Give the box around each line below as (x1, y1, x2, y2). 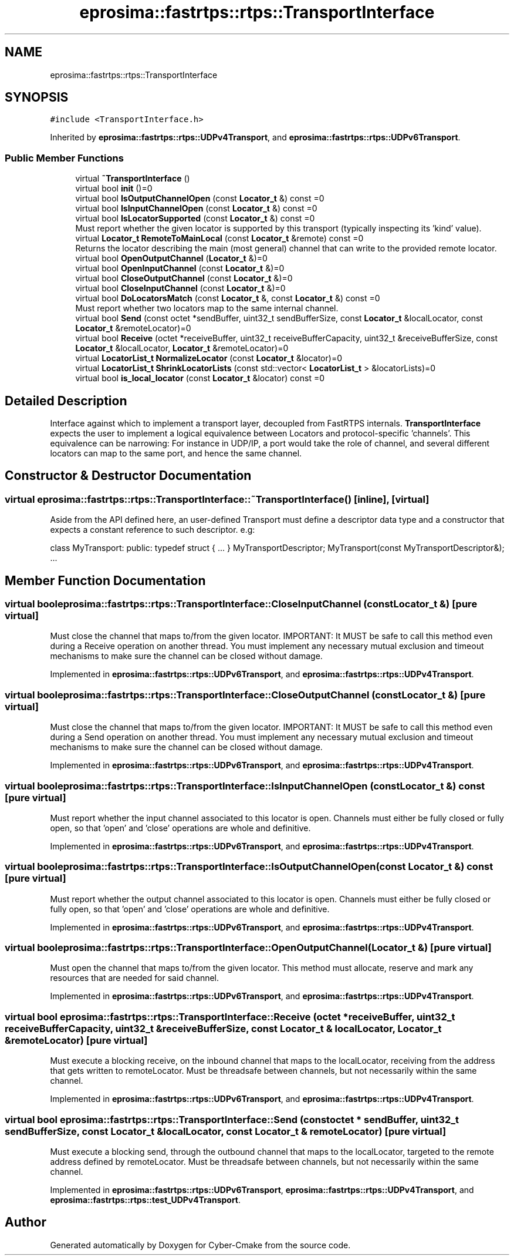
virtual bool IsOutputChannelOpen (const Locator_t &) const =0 (75, 193, 324, 204)
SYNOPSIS (5, 90, 69, 105)
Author (5, 1215, 46, 1230)
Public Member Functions (5, 152, 124, 164)
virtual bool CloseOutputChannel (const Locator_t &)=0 (75, 273, 293, 284)
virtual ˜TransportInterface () (75, 173, 190, 184)
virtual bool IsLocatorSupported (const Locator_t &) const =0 (75, 213, 315, 224)
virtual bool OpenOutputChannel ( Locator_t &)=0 (75, 253, 268, 264)
